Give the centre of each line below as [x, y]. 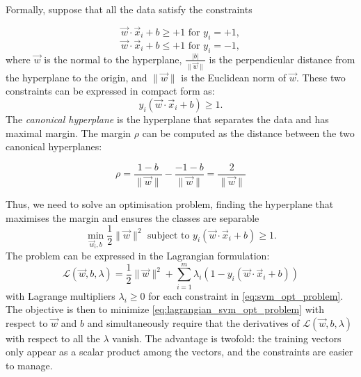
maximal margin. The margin [69, 133]
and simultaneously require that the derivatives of [193, 322]
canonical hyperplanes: [54, 146]
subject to [169, 235]
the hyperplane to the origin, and [77, 77]
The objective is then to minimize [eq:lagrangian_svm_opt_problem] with [165, 309]
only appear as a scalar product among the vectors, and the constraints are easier [179, 352]
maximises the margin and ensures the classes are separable [133, 217]
